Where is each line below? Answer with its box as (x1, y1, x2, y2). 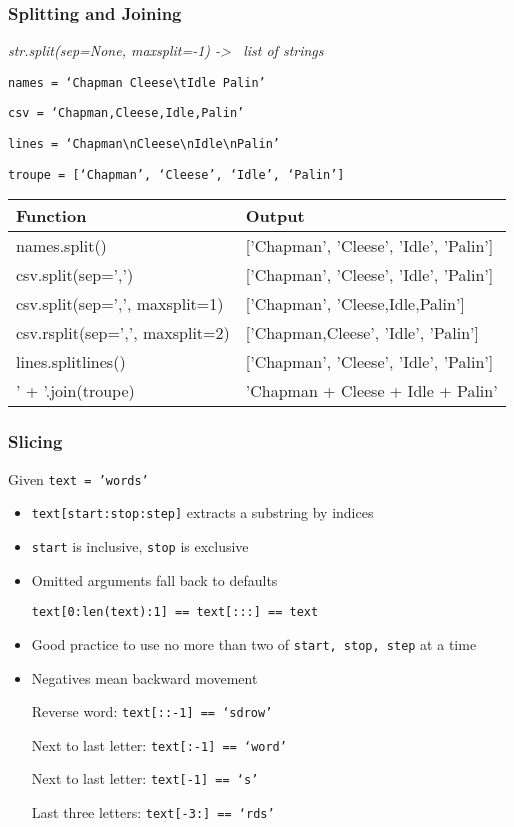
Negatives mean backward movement (31, 667, 258, 688)
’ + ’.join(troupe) (16, 379, 135, 403)
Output (245, 204, 305, 228)
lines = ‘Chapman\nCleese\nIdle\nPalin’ (8, 137, 281, 152)
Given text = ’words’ (8, 468, 149, 489)
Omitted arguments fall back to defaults (31, 569, 278, 590)
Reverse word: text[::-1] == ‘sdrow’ (31, 701, 273, 722)
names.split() (16, 234, 107, 258)
